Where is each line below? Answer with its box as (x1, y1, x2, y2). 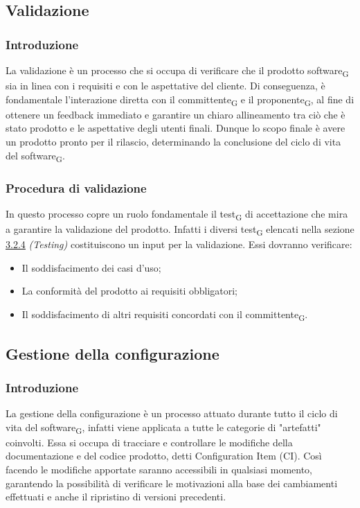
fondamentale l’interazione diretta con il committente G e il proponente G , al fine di (6, 91, 354, 108)
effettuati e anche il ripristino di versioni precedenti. (6, 489, 226, 504)
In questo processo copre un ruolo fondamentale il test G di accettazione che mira (6, 206, 348, 222)
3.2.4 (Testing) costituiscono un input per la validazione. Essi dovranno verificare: (6, 237, 352, 252)
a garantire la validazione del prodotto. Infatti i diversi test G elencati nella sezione (6, 222, 354, 238)
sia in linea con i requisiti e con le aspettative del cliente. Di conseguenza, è (6, 78, 325, 93)
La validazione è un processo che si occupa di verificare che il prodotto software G (6, 63, 349, 79)
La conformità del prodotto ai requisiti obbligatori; (21, 283, 238, 298)
